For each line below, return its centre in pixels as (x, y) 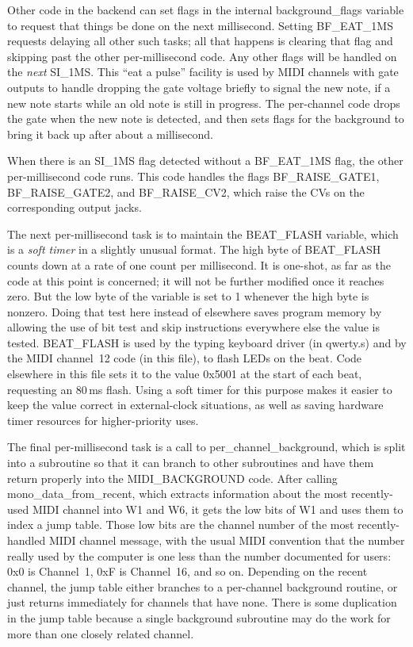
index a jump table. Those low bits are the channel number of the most (181, 524)
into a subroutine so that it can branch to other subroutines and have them (191, 463)
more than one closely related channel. (101, 633)
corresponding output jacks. (75, 207)
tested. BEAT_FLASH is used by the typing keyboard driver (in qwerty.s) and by (207, 342)
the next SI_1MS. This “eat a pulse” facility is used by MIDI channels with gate (203, 72)
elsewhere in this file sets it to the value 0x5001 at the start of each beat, (185, 374)
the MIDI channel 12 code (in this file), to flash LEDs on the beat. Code (185, 358)
